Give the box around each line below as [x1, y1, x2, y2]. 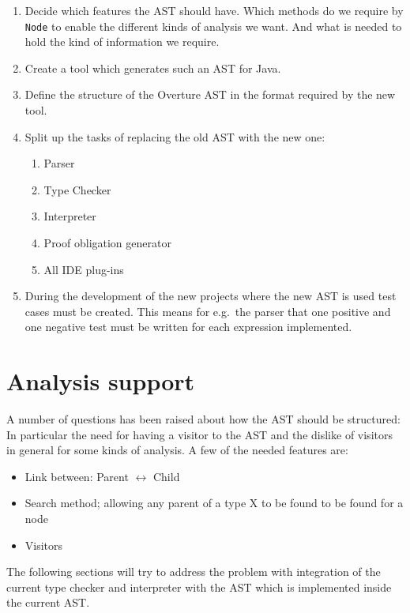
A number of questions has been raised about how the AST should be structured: [6, 411, 401, 427]
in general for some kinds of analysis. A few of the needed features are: [6, 442, 348, 458]
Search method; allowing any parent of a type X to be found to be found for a [24, 495, 404, 511]
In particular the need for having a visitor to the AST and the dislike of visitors [6, 426, 393, 442]
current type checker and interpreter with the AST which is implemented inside [6, 578, 392, 595]
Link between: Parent [24, 468, 129, 484]
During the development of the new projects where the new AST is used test [24, 288, 397, 304]
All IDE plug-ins [43, 261, 124, 277]
